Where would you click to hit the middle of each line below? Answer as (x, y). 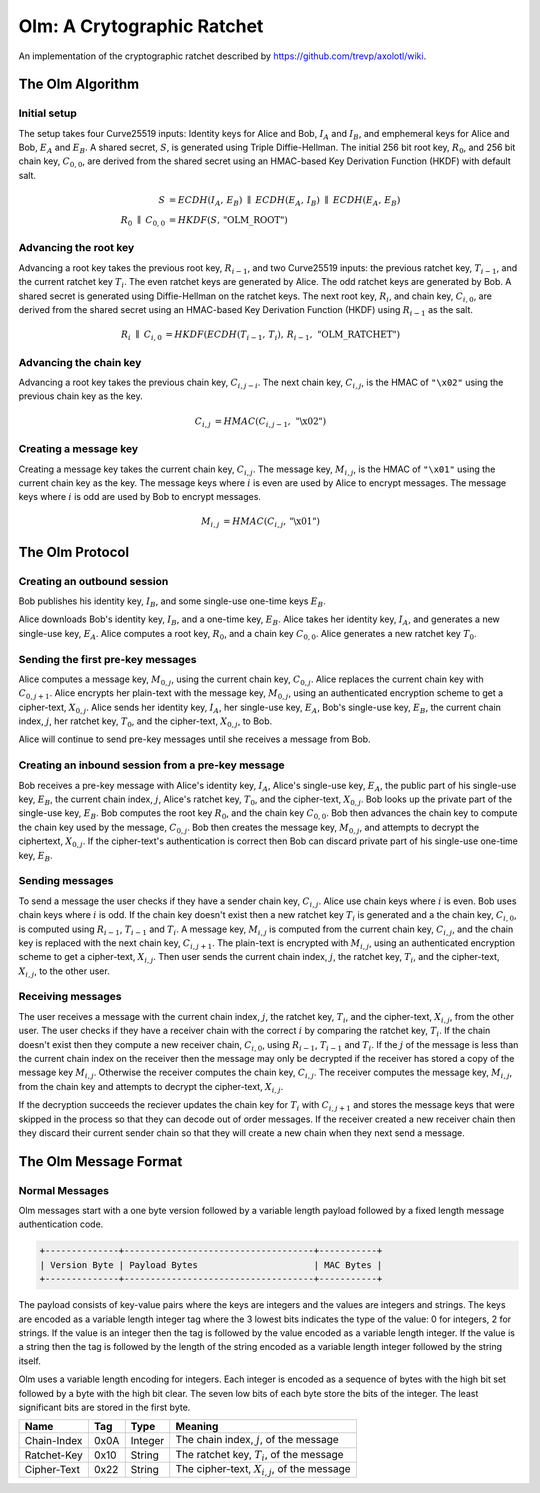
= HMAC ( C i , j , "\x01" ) (271, 523)
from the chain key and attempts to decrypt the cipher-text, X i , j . (151, 1087)
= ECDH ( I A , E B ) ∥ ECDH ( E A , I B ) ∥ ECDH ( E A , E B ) (284, 201)
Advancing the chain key (80, 362)
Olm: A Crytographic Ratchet (141, 26)
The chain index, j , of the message (257, 1440)
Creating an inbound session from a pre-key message (151, 765)
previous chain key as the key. (81, 396)
